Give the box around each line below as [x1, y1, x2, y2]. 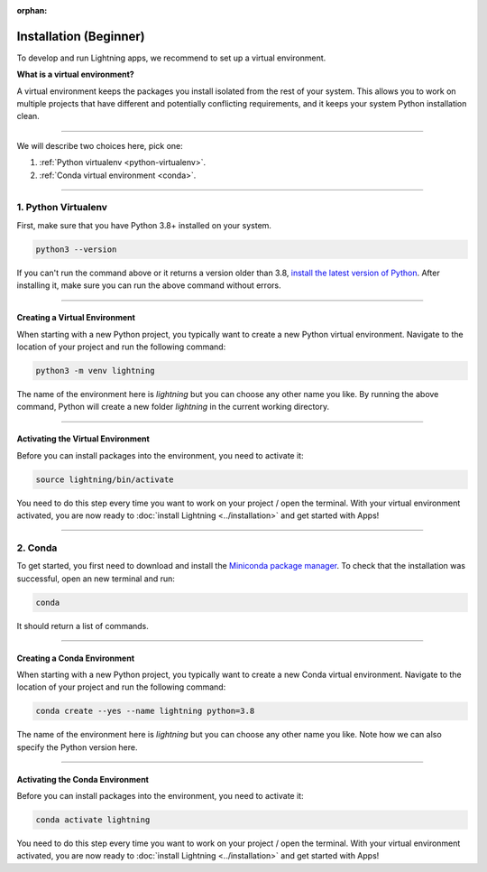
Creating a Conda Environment [16, 653, 135, 663]
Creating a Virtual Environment [16, 312, 135, 323]
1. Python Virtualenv [16, 201, 108, 214]
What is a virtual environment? [16, 69, 134, 80]
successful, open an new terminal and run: [16, 573, 176, 584]
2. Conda [16, 542, 58, 554]
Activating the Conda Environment [16, 774, 149, 784]
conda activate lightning [35, 815, 151, 825]
